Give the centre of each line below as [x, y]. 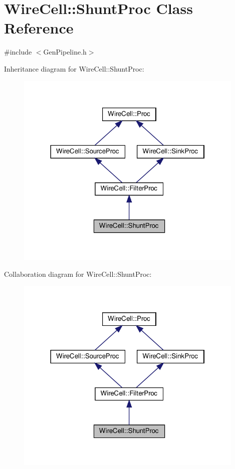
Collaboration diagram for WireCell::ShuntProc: [78, 274]
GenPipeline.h [65, 52]
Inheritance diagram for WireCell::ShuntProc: [74, 68]
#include [18, 52]
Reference [39, 28]
